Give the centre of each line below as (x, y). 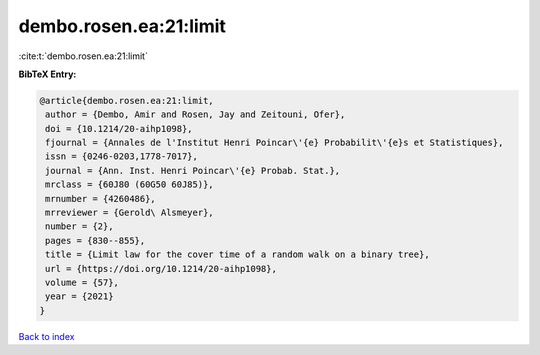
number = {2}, (79, 226)
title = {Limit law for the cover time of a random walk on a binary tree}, (237, 254)
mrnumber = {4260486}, (101, 198)
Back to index (46, 336)
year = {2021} (79, 296)
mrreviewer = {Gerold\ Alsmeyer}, (129, 213)
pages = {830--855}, (95, 240)
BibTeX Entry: (47, 74)
